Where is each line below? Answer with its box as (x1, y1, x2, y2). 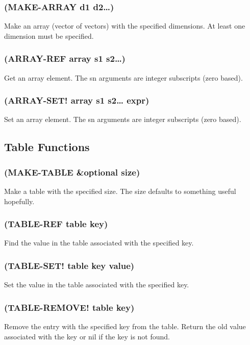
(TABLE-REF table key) (4, 217, 108, 230)
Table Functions (4, 139, 90, 155)
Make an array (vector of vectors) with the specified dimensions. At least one (4, 20, 245, 31)
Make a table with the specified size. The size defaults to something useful (4, 186, 236, 196)
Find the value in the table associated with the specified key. (4, 237, 194, 248)
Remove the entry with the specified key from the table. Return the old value (4, 321, 246, 332)
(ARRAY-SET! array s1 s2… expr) (4, 94, 149, 107)
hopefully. (4, 195, 35, 206)
